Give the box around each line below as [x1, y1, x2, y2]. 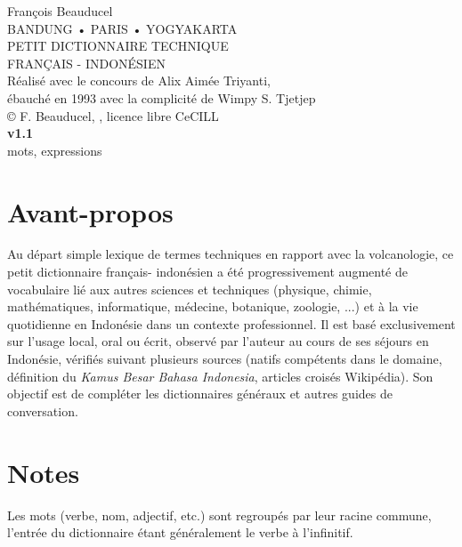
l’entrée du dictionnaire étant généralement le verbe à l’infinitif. [7, 523, 353, 542]
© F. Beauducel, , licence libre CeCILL [7, 106, 219, 125]
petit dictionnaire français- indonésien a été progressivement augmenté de [7, 262, 409, 281]
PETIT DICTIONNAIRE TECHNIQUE [7, 36, 229, 55]
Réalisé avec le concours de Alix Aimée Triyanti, [7, 71, 271, 90]
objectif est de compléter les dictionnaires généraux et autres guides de [7, 384, 393, 403]
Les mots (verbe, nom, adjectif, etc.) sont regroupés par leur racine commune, [7, 505, 432, 524]
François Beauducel [7, 2, 113, 20]
